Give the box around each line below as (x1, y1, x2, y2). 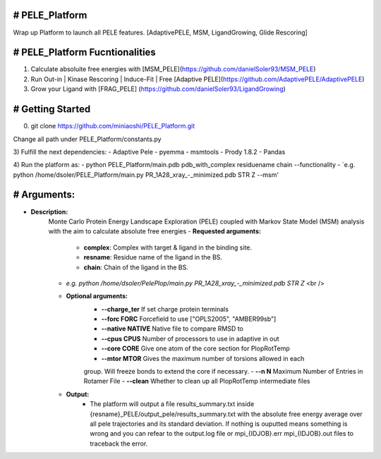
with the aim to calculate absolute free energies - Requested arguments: (48, 227, 261, 235)
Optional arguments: (66, 292, 128, 300)
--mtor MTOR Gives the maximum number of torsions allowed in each (101, 354, 305, 362)
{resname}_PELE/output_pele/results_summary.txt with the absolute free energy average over (90, 410, 363, 418)
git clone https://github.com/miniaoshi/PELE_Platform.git (30, 122, 195, 130)
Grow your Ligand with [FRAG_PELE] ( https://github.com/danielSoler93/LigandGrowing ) (30, 85, 286, 93)
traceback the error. (90, 439, 148, 448)
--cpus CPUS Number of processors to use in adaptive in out (101, 334, 279, 343)
